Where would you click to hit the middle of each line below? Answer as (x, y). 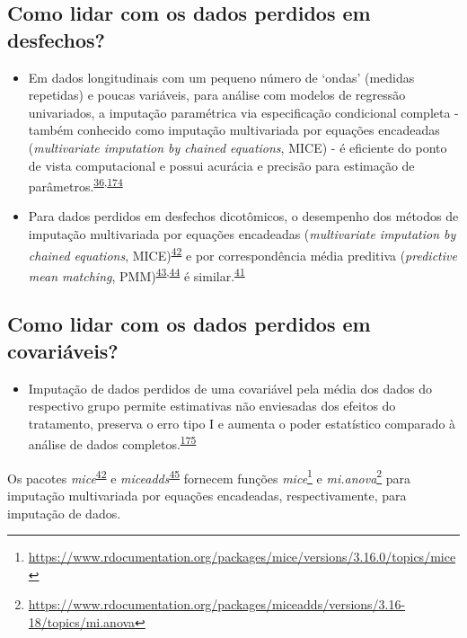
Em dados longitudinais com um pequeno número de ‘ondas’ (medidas (221, 77)
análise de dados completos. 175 (112, 443)
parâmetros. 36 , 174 (75, 185)
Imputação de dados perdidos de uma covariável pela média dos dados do (230, 388)
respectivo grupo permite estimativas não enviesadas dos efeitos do (212, 406)
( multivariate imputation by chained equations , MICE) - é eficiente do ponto (238, 147)
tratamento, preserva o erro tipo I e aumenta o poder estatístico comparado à (242, 423)
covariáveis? (63, 350)
